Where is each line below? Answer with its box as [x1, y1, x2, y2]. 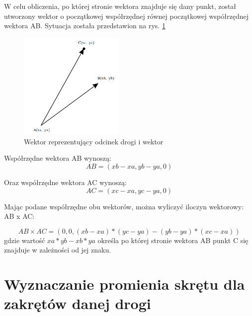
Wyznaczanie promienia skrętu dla [4, 274, 245, 294]
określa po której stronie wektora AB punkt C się [97, 235, 249, 245]
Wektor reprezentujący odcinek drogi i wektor [24, 136, 164, 146]
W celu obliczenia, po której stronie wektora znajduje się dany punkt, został [4, 1, 237, 11]
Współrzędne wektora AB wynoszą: [4, 153, 111, 163]
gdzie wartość [4, 235, 45, 245]
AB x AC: [4, 211, 35, 221]
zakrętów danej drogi [4, 293, 151, 314]
